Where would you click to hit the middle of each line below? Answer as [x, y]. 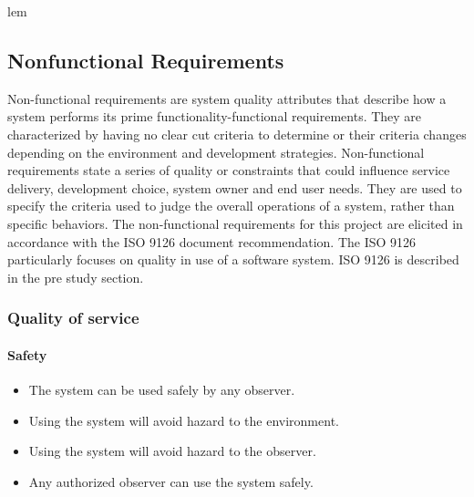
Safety [27, 354]
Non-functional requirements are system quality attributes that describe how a [227, 98]
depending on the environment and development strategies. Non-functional [216, 152]
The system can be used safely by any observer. [162, 389]
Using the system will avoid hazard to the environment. [184, 420]
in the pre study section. [76, 277]
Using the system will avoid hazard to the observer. [172, 451]
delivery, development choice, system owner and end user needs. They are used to [235, 187]
